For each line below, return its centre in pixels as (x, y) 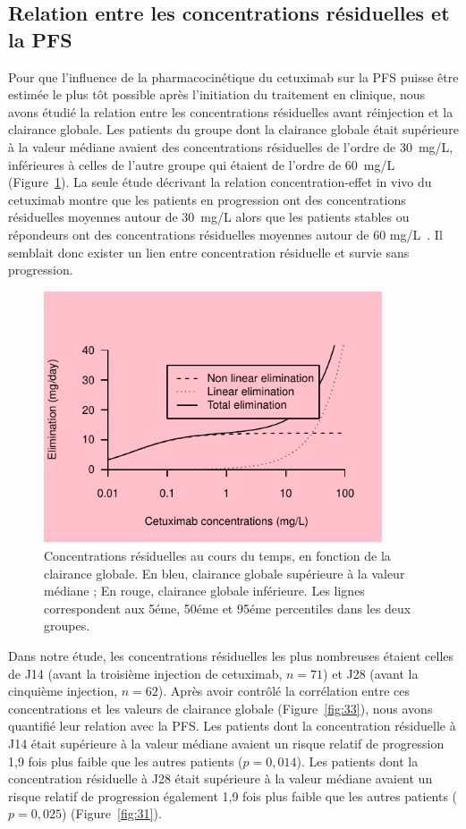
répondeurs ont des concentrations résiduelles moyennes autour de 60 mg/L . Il (225, 234)
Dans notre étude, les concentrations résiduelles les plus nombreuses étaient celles (231, 656)
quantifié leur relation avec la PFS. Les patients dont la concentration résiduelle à (232, 726)
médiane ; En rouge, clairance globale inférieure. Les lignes (204, 591)
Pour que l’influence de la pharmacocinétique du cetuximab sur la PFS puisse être (233, 76)
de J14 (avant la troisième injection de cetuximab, (145, 673)
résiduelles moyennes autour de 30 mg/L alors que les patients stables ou (209, 217)
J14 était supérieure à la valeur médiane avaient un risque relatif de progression (226, 744)
